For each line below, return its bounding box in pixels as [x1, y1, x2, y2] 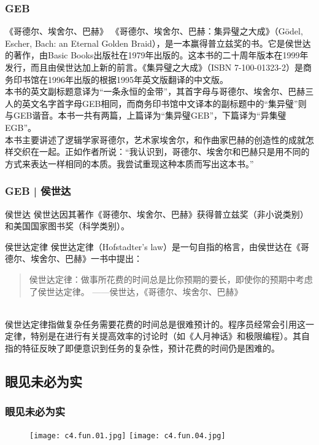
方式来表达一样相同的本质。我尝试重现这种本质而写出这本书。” [5, 157, 254, 170]
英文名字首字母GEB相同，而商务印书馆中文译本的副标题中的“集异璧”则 [21, 96, 307, 109]
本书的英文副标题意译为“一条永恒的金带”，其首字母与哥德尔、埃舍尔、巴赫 [5, 85, 306, 98]
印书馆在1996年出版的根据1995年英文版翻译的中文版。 [13, 73, 228, 85]
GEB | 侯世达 [5, 183, 71, 199]
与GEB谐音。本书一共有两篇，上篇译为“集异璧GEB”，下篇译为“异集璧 [5, 109, 286, 122]
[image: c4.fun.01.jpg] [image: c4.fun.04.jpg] [29, 431, 226, 440]
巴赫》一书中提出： [64, 252, 142, 265]
